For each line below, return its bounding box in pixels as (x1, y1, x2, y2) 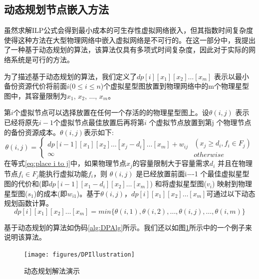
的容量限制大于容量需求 (132, 158, 210, 168)
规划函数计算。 (4, 198, 53, 208)
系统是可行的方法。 (10, 54, 74, 64)
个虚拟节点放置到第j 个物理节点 (149, 117, 252, 127)
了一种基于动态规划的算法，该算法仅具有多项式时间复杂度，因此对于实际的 (4, 44, 249, 55)
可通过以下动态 (206, 188, 256, 198)
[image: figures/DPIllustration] (24, 251, 135, 259)
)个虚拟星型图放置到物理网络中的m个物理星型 (100, 81, 249, 91)
